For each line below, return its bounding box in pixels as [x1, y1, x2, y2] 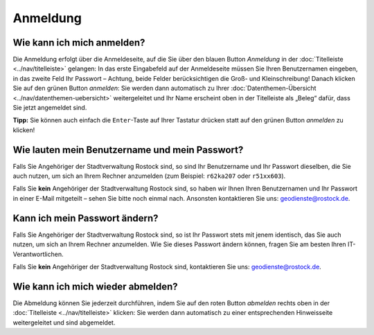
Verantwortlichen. [12, 250, 64, 258]
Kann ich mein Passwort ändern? [12, 212, 159, 224]
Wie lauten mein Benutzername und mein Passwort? [12, 144, 244, 156]
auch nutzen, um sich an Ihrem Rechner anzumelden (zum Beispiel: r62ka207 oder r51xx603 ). [12, 172, 286, 180]
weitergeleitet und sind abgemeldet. [12, 318, 116, 327]
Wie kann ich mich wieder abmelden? [12, 280, 178, 292]
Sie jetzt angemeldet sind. [12, 104, 87, 112]
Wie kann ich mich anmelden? [12, 37, 145, 48]
